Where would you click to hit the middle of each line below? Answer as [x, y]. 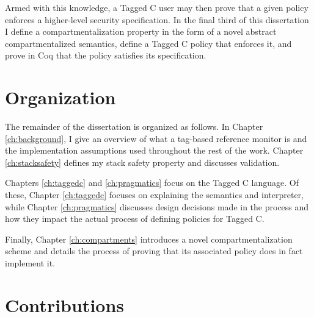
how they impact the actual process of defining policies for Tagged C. [135, 219]
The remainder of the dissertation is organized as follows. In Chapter [134, 126]
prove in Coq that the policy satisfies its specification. [106, 55]
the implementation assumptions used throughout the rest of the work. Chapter [154, 150]
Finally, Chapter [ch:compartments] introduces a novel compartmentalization [149, 239]
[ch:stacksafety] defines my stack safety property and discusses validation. [142, 162]
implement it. [30, 263]
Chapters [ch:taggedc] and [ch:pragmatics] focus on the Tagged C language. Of [152, 183]
